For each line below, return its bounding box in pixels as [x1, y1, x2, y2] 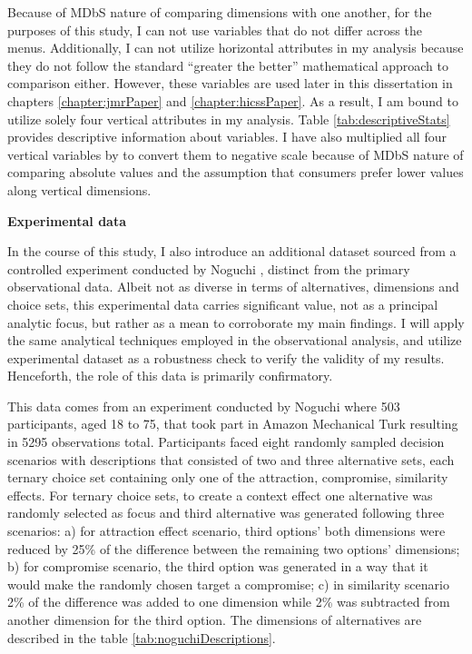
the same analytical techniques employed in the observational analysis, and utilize [7, 331, 462, 350]
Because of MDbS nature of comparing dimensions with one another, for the [7, 3, 432, 21]
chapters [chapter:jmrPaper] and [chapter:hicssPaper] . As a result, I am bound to [7, 91, 458, 110]
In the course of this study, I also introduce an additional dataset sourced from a [7, 242, 457, 261]
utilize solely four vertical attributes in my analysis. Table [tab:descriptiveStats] [7, 109, 450, 128]
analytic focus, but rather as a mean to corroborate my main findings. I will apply [7, 312, 465, 332]
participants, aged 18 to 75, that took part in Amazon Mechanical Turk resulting [7, 414, 458, 433]
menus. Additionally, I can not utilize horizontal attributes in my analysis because [7, 38, 464, 57]
